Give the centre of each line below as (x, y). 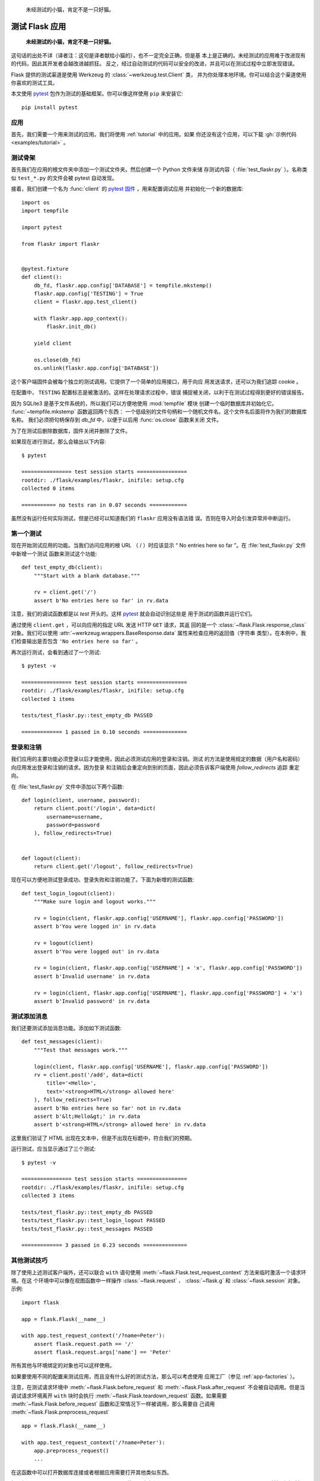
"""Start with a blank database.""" (87, 576)
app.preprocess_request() (71, 1450)
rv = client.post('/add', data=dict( (88, 1075)
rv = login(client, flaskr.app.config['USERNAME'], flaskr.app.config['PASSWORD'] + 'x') (168, 993)
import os (36, 202)
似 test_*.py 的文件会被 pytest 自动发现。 (64, 178)
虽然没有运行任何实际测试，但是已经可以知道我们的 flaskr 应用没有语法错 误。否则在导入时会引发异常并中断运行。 (152, 518)
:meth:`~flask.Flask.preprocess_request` (60, 1412)
